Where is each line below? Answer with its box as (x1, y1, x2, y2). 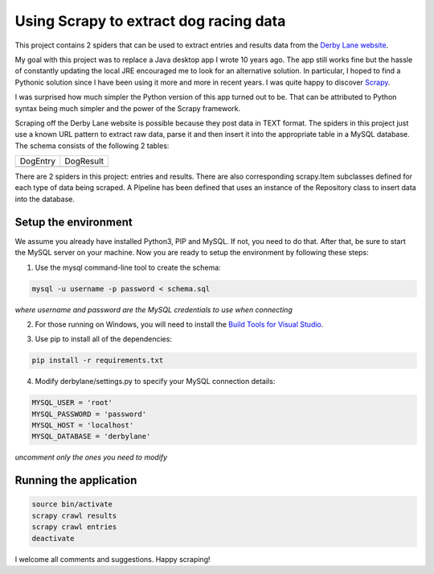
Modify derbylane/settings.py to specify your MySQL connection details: (35, 377, 276, 386)
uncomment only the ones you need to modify (14, 452, 168, 462)
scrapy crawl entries (31, 522, 117, 531)
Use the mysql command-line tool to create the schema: (35, 262, 221, 272)
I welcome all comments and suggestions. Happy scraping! (14, 554, 211, 564)
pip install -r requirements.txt (31, 356, 164, 365)
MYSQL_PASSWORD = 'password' (31, 409, 147, 419)
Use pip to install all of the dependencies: (35, 334, 173, 344)
